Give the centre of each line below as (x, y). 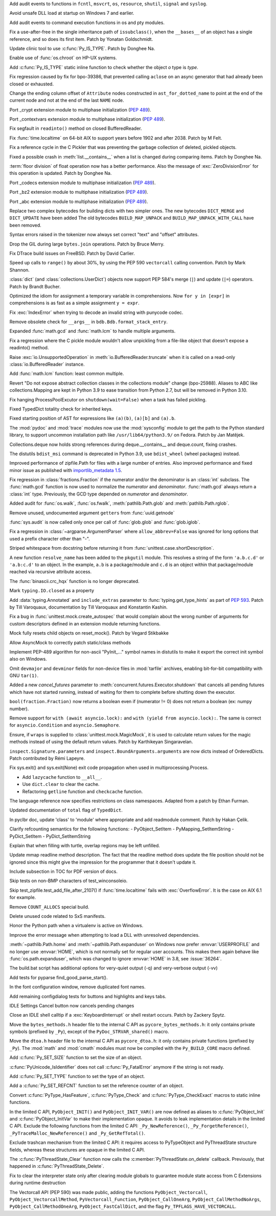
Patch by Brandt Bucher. (35, 286)
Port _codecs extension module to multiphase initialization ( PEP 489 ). (83, 183)
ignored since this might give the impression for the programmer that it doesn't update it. (103, 862)
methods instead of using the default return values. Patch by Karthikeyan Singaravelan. (101, 742)
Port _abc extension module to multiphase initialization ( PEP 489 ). (79, 201)
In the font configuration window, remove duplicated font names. (77, 987)
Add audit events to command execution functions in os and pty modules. (87, 22)
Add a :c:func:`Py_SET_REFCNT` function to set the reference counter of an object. (97, 1086)
